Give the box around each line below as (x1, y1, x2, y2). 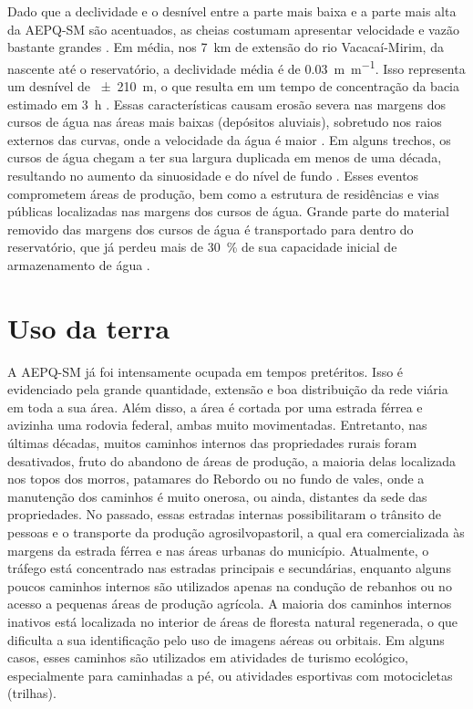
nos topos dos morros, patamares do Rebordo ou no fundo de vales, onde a (7, 469, 425, 488)
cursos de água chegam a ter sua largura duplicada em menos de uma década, (7, 148, 442, 167)
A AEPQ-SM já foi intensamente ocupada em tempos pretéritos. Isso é (7, 361, 404, 381)
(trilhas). (7, 683, 57, 703)
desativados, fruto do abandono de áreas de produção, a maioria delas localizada (7, 451, 457, 470)
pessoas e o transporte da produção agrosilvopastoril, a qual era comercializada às (7, 523, 465, 542)
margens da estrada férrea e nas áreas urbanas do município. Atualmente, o (7, 540, 429, 559)
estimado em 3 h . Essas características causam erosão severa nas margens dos (7, 94, 447, 113)
